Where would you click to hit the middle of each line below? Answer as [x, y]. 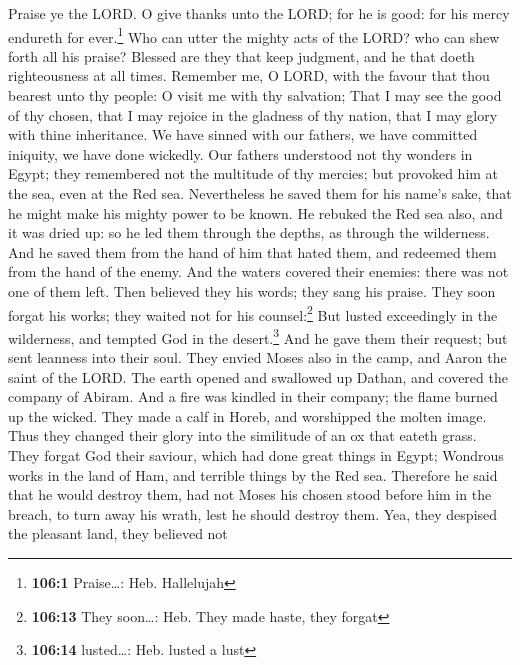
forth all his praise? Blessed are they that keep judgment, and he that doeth [241, 55]
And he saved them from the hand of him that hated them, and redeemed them [252, 251]
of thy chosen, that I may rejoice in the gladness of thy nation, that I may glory [253, 114]
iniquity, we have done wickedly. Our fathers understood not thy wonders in [240, 153]
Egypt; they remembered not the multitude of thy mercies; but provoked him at [253, 173]
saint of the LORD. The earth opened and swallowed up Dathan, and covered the [258, 376]
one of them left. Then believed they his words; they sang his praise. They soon [252, 290]
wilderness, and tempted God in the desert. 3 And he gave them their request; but [258, 336]
